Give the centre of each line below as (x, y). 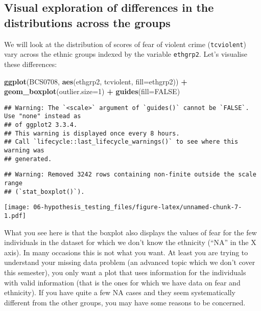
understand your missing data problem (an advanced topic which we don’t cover (130, 262)
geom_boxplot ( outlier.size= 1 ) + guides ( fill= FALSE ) (92, 91)
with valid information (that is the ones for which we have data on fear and (122, 282)
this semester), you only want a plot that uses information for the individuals (125, 272)
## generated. (28, 159)
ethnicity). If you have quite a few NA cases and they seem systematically (120, 292)
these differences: (31, 64)
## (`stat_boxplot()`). (44, 192)
